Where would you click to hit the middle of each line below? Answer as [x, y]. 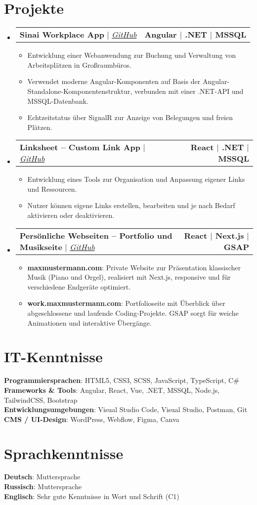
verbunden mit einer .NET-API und [189, 91]
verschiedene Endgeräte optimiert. [79, 286]
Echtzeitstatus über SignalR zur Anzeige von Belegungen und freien [130, 117]
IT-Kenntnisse [53, 357]
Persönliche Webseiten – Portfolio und [96, 235]
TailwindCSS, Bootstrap [41, 400]
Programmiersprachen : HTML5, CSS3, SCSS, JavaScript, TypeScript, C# [122, 380]
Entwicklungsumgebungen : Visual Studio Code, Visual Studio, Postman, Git [126, 409]
